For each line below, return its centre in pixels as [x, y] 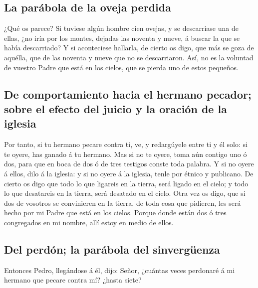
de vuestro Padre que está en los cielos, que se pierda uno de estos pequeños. [121, 67]
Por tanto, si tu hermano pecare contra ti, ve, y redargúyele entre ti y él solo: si [126, 144]
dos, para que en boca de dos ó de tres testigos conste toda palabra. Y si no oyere [129, 164]
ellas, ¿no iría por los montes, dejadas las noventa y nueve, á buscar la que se [122, 38]
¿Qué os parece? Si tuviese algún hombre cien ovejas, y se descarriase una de [121, 28]
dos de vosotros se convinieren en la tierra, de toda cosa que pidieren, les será [123, 203]
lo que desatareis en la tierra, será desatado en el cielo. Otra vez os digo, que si [125, 193]
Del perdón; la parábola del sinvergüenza [112, 249]
